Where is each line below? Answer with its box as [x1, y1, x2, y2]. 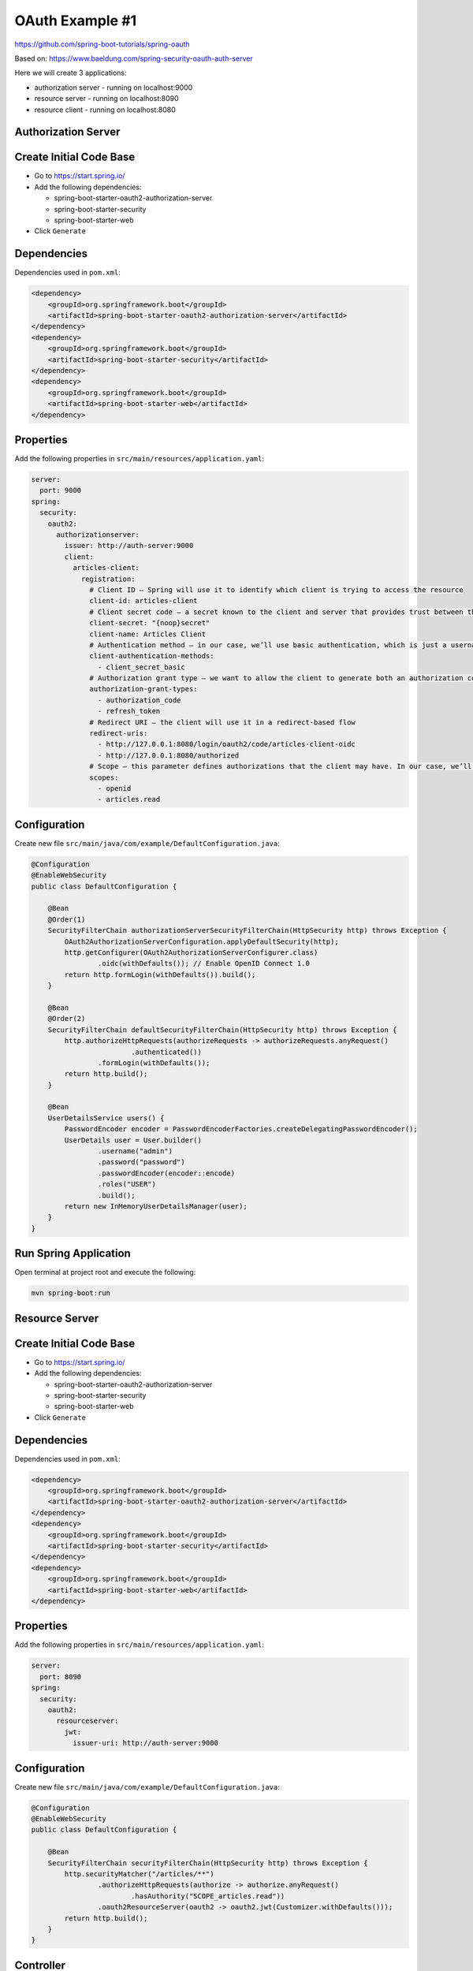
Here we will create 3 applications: [14, 68, 127, 78]
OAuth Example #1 [14, 12, 137, 29]
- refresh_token [97, 706, 161, 716]
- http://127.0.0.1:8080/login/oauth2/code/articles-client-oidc [97, 740, 356, 749]
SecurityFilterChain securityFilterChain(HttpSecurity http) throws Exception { [47, 1858, 368, 1868]
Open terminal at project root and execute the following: [14, 1268, 196, 1277]
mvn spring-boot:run [31, 1289, 110, 1298]
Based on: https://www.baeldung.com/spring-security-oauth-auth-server [14, 54, 253, 63]
